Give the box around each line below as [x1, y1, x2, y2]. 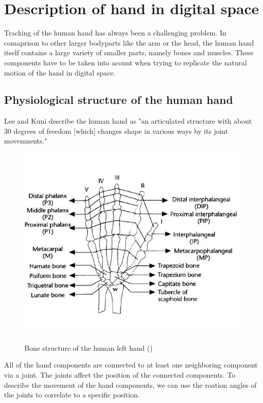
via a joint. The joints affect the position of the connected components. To [4, 370, 236, 380]
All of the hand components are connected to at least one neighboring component [4, 359, 258, 370]
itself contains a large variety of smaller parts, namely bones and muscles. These [4, 47, 254, 58]
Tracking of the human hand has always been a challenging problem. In [4, 27, 226, 38]
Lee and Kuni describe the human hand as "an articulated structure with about [4, 116, 252, 126]
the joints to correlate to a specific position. [4, 389, 140, 400]
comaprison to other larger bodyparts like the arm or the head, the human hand [4, 37, 254, 48]
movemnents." [4, 135, 47, 146]
